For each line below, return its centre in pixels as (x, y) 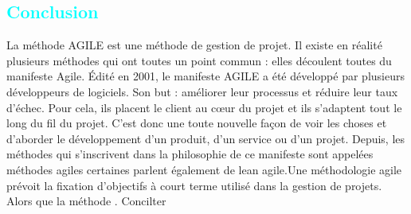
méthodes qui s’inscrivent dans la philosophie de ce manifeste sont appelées (190, 154)
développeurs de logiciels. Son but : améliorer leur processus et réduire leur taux (202, 91)
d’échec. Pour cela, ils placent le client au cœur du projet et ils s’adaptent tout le (204, 107)
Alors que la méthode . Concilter (86, 201)
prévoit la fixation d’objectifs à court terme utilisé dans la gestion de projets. (194, 185)
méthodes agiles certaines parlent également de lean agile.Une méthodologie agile (204, 169)
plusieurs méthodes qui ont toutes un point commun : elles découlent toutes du (199, 60)
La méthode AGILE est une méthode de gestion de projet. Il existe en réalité (194, 45)
